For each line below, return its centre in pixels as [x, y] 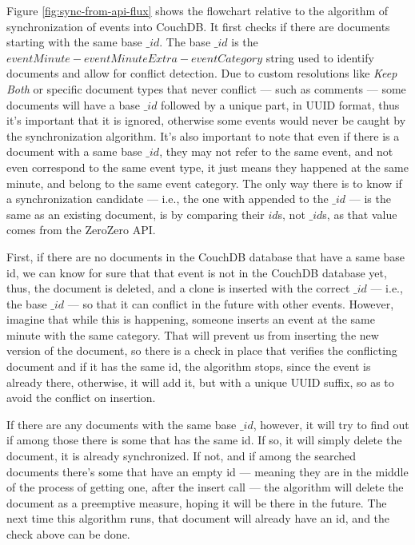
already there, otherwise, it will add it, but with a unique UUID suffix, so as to [200, 382]
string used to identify [320, 57]
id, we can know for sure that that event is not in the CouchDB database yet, [197, 272]
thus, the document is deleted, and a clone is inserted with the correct [178, 288]
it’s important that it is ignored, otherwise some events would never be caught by [206, 120]
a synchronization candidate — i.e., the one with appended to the [168, 199]
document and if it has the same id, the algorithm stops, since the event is [189, 366]
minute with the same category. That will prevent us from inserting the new [193, 334]
